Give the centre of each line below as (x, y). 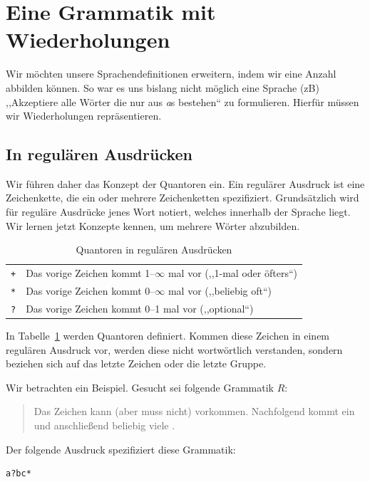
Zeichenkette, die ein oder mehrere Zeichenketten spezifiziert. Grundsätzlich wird (183, 198)
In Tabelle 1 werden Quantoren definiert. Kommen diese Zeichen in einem (168, 336)
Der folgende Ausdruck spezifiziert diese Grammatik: (121, 449)
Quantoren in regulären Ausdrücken (154, 250)
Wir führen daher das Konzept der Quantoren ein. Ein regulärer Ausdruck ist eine (185, 183)
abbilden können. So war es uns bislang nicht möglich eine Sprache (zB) (163, 87)
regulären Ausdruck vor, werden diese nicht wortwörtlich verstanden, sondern (174, 349)
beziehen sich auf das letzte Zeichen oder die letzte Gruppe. (136, 363)
